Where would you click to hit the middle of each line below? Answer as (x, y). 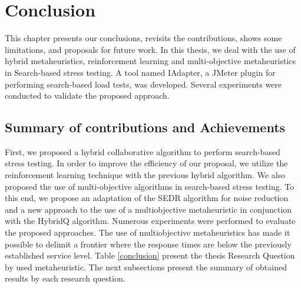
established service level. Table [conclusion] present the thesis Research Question (150, 255)
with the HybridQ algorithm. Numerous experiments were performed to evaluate (150, 221)
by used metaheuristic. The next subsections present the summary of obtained (146, 267)
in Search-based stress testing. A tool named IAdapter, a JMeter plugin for (140, 72)
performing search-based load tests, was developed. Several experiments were (143, 84)
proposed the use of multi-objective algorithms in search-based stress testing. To (150, 186)
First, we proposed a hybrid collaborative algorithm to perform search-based (143, 151)
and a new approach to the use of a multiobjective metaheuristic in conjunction (148, 209)
